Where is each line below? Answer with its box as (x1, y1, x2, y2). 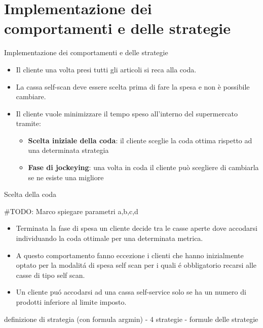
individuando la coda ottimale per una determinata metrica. (16, 233, 203, 243)
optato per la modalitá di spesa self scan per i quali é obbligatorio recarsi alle (16, 260, 257, 270)
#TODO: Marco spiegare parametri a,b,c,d (4, 206, 138, 216)
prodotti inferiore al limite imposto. (16, 297, 127, 307)
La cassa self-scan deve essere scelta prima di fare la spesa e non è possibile (16, 81, 250, 92)
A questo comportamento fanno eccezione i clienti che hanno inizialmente (16, 250, 244, 260)
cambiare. (16, 91, 46, 102)
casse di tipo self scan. (16, 269, 85, 280)
